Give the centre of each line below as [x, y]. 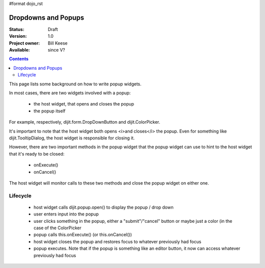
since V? [56, 50]
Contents [19, 59]
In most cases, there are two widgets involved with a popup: [70, 93]
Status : [17, 29]
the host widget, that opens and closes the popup [84, 104]
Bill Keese [58, 43]
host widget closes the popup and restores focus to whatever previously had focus [117, 241]
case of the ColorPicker [57, 228]
